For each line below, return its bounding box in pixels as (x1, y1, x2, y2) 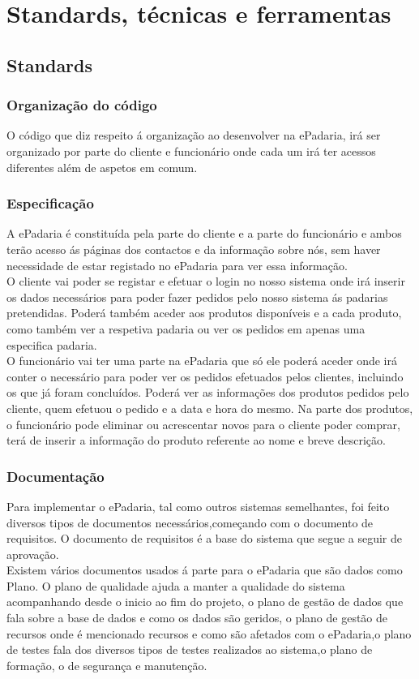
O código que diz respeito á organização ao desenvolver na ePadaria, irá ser (6, 127, 381, 144)
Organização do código (6, 95, 157, 115)
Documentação (6, 466, 105, 486)
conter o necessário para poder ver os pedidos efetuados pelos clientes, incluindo (6, 367, 404, 385)
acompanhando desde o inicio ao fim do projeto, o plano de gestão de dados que (6, 593, 404, 610)
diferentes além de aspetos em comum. (6, 158, 198, 175)
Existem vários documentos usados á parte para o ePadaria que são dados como (6, 561, 403, 578)
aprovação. (6, 545, 59, 562)
